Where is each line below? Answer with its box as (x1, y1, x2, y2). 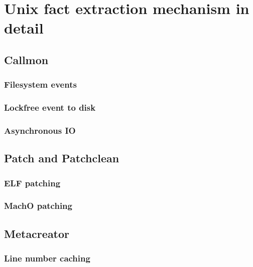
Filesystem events (4, 78, 77, 91)
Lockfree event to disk (4, 101, 96, 114)
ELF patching (4, 176, 61, 189)
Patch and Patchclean (4, 150, 119, 166)
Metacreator (4, 225, 70, 241)
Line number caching (4, 252, 90, 264)
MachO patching (4, 199, 72, 212)
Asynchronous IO (4, 124, 76, 136)
